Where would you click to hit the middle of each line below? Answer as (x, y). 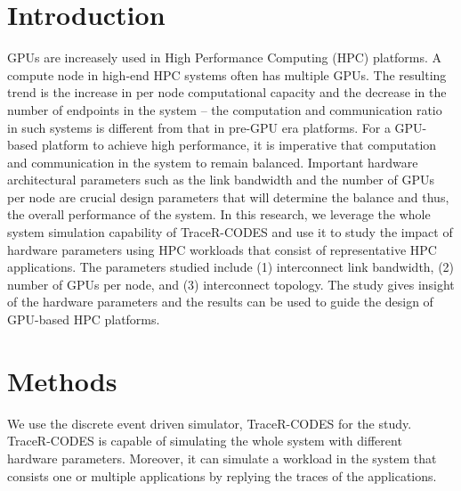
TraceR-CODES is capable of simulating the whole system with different (205, 441)
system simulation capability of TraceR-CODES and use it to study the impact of (230, 232)
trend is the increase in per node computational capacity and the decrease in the (227, 92)
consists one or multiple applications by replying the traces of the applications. (222, 475)
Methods (62, 380)
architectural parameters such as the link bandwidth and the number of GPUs (221, 180)
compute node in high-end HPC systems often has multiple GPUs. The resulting (227, 74)
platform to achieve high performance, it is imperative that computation (239, 145)
